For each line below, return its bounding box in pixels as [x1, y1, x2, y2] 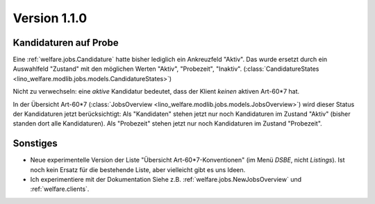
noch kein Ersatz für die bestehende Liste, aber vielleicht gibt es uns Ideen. [30, 165, 246, 173]
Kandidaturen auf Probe [12, 37, 119, 49]
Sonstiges [12, 137, 58, 149]
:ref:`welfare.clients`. [30, 185, 90, 194]
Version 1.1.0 [12, 10, 87, 26]
